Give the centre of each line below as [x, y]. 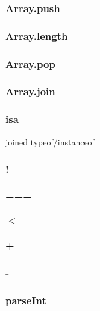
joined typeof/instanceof [50, 142]
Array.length [37, 35]
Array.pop [30, 63]
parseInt [26, 300]
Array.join [30, 91]
